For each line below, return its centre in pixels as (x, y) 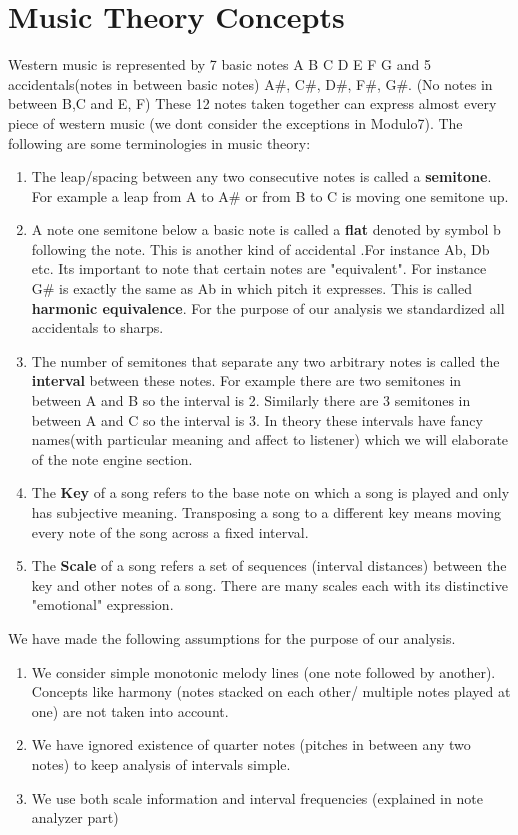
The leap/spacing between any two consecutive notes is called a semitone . (261, 176)
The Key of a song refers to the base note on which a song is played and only (270, 492)
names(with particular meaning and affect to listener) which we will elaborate (270, 439)
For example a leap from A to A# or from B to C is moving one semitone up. (270, 195)
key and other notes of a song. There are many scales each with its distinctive (269, 584)
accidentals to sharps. (97, 327)
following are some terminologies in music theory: (159, 142)
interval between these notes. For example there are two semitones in (246, 380)
